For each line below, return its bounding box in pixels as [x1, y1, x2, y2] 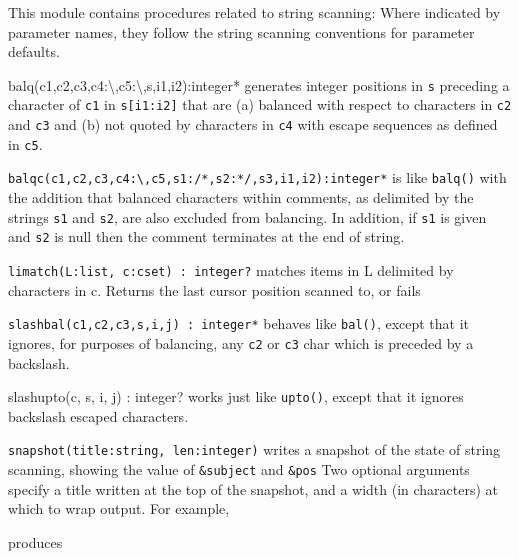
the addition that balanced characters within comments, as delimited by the [8, 187, 474, 208]
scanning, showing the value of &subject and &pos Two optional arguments [8, 459, 470, 480]
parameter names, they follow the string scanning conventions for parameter [8, 21, 475, 42]
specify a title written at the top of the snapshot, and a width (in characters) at [8, 478, 499, 499]
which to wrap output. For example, [8, 498, 230, 519]
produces [8, 531, 63, 552]
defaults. [8, 41, 60, 62]
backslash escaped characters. [8, 405, 189, 426]
